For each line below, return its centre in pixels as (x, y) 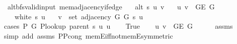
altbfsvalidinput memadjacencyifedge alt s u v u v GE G (111, 6)
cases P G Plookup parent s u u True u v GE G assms (118, 26)
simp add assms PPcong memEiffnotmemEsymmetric (88, 35)
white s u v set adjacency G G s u (79, 16)
